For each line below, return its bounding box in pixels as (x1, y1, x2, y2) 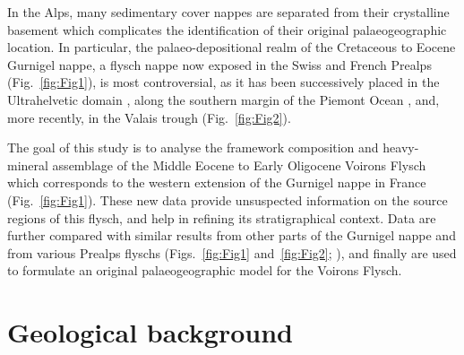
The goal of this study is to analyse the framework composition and (7, 138, 379, 157)
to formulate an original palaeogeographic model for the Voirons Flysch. (7, 261, 402, 280)
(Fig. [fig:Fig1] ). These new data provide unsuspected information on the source (7, 190, 448, 209)
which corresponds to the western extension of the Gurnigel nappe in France (7, 173, 426, 192)
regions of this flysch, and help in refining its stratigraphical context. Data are (7, 208, 436, 227)
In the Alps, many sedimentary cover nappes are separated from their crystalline (7, 3, 450, 21)
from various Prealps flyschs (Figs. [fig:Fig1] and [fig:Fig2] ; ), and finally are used (7, 243, 457, 262)
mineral (7, 155, 48, 174)
